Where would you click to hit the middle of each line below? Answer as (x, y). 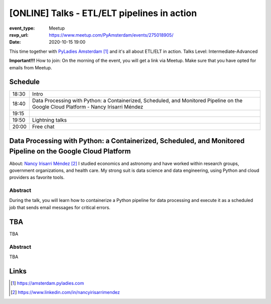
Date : (15, 42)
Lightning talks (49, 120)
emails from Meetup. (31, 67)
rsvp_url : (19, 35)
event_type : (22, 28)
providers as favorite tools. (37, 177)
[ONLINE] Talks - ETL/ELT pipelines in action (103, 13)
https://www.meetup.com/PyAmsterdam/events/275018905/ (111, 35)
